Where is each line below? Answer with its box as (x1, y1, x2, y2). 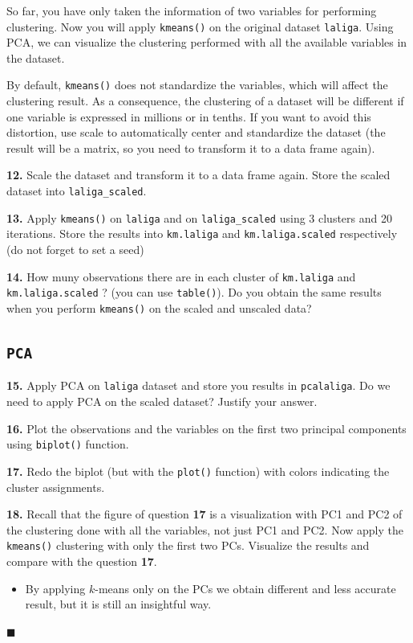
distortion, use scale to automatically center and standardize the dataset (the (6, 124, 386, 141)
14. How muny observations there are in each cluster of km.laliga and (6, 268, 356, 285)
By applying (25, 580, 86, 596)
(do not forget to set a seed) (6, 241, 144, 258)
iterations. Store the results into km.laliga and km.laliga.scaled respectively (6, 225, 398, 242)
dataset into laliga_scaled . (6, 182, 147, 199)
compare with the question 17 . (6, 552, 157, 569)
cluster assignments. (6, 478, 105, 495)
